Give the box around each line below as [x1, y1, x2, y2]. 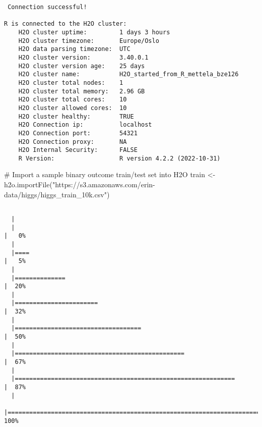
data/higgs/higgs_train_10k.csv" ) [4, 189, 110, 199]
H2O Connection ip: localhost [18, 121, 152, 129]
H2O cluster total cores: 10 [18, 96, 127, 103]
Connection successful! [8, 4, 87, 11]
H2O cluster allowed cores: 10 [18, 104, 127, 112]
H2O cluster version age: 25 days [18, 62, 145, 70]
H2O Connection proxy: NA [18, 138, 127, 145]
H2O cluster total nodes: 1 [18, 79, 123, 86]
